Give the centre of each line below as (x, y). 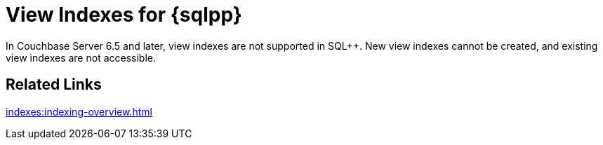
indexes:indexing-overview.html (79, 111)
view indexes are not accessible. (81, 57)
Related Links (54, 85)
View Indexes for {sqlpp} (124, 15)
